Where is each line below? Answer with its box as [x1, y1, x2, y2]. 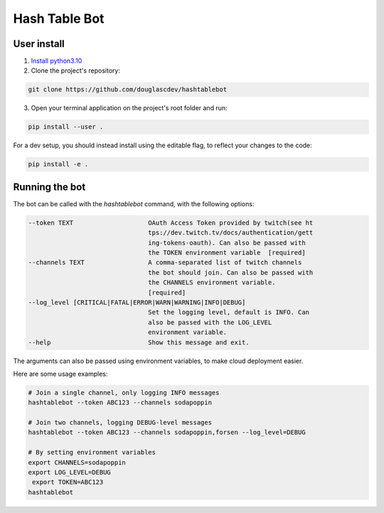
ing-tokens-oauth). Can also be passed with [148, 238, 306, 247]
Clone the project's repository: [31, 66, 121, 75]
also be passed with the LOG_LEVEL [148, 318, 272, 327]
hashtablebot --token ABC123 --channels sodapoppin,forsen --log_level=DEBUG [28, 428, 306, 437]
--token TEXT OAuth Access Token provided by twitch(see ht [28, 218, 314, 227]
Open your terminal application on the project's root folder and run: [31, 104, 228, 112]
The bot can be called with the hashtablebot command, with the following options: [13, 199, 255, 208]
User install [13, 38, 65, 50]
